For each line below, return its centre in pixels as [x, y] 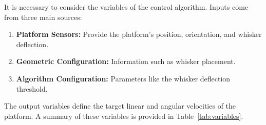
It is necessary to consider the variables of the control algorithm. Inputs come [126, 7]
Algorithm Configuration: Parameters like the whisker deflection [123, 78]
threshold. [32, 88]
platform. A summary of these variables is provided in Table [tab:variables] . [124, 116]
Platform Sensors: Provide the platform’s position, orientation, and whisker [139, 34]
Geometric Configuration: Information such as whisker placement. [126, 61]
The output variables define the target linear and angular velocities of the [120, 106]
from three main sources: [43, 17]
